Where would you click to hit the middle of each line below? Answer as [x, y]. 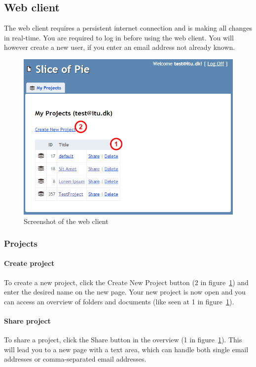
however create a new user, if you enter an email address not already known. [120, 47]
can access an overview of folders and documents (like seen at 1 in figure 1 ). [119, 301]
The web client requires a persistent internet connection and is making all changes [128, 28]
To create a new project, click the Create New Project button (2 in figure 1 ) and [126, 282]
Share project [27, 320]
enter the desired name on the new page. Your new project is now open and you [125, 292]
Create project [29, 263]
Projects [21, 243]
